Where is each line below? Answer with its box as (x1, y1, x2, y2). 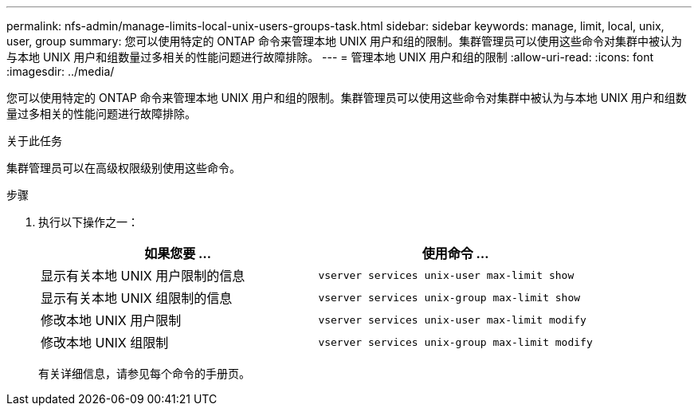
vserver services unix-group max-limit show (318, 291, 581, 304)
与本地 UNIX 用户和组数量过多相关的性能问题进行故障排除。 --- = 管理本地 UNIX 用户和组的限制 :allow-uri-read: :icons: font (6, 50, 654, 64)
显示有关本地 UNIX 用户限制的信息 (41, 268, 245, 284)
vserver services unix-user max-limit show (318, 269, 574, 281)
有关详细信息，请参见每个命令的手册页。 (38, 367, 250, 380)
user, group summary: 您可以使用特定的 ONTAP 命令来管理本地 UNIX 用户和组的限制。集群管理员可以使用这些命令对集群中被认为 (6, 34, 683, 48)
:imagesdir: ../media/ (6, 65, 115, 78)
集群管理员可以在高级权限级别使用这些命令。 (6, 161, 241, 175)
